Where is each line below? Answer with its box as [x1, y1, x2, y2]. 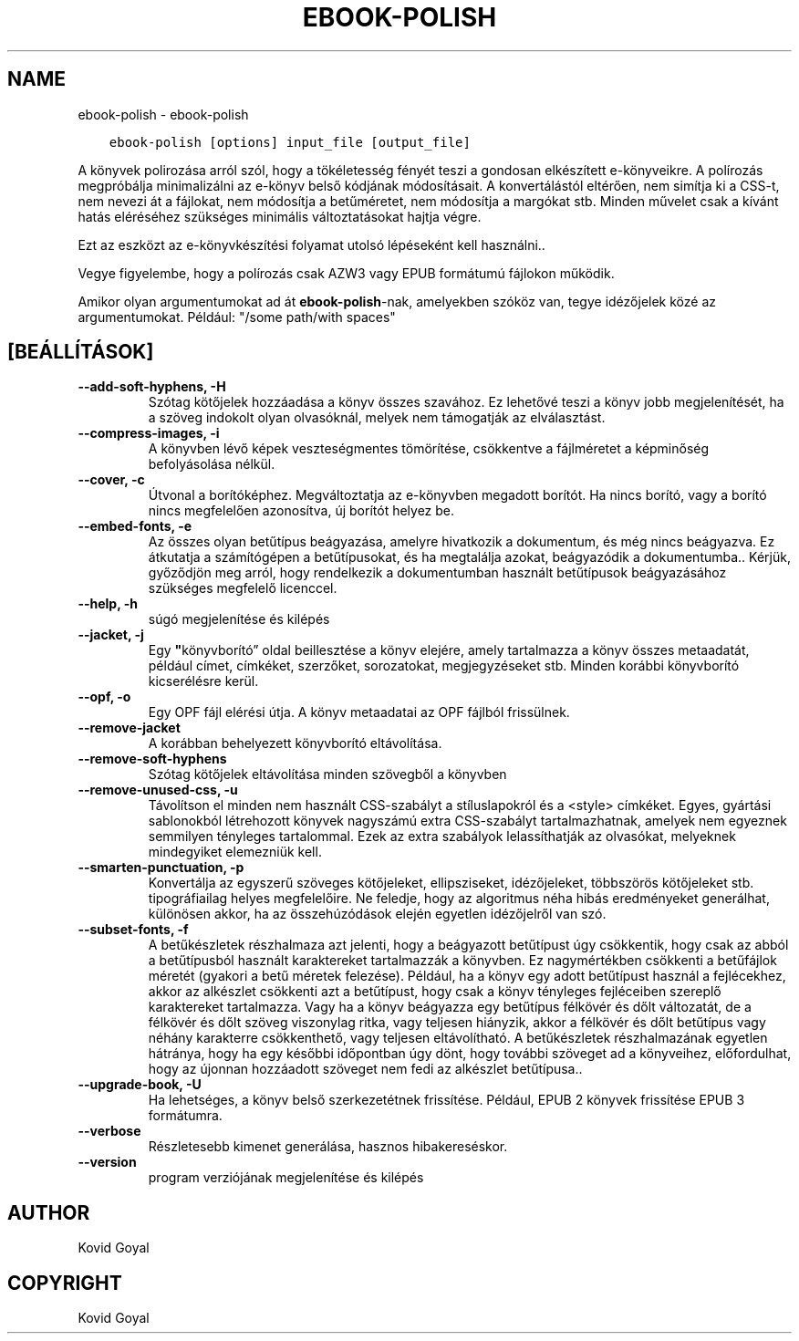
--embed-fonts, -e [78, 518, 192, 535]
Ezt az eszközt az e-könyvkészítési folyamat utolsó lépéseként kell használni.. [78, 236, 545, 253]
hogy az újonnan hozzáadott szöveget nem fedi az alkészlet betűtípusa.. [148, 1061, 583, 1077]
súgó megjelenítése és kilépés [148, 611, 330, 628]
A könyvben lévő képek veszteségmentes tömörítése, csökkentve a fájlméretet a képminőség [148, 441, 710, 457]
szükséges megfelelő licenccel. [148, 580, 337, 597]
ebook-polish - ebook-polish [78, 106, 249, 122]
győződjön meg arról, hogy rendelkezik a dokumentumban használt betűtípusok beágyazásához [148, 565, 727, 581]
